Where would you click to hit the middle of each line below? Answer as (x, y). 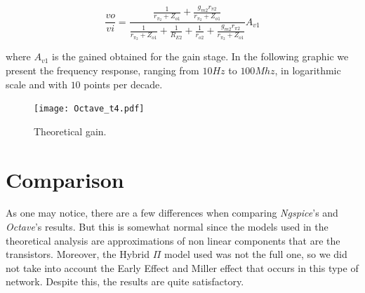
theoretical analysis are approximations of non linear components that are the (173, 240)
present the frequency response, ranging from (102, 70)
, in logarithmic (308, 70)
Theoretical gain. (70, 131)
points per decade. (123, 84)
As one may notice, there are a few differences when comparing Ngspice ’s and (172, 213)
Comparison (65, 179)
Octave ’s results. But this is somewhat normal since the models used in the (167, 227)
